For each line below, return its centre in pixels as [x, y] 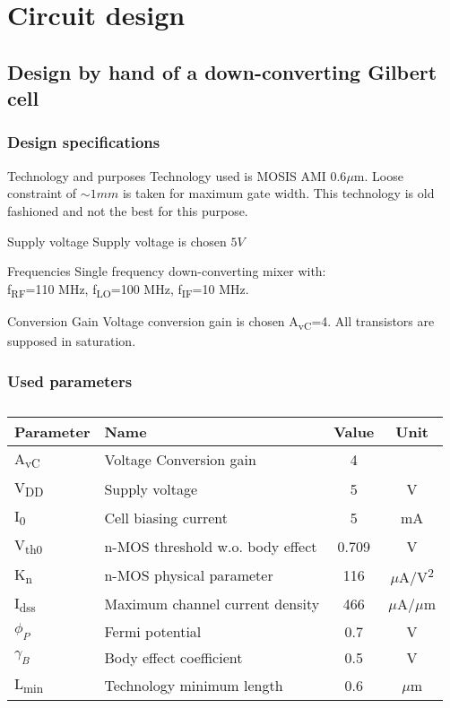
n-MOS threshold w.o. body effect [211, 546]
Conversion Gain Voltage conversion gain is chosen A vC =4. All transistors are [221, 322]
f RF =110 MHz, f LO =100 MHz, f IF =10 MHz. [128, 289]
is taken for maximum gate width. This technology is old [278, 193]
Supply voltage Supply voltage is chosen [117, 241]
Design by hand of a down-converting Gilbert [222, 71]
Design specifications [84, 142]
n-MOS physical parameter [189, 575]
